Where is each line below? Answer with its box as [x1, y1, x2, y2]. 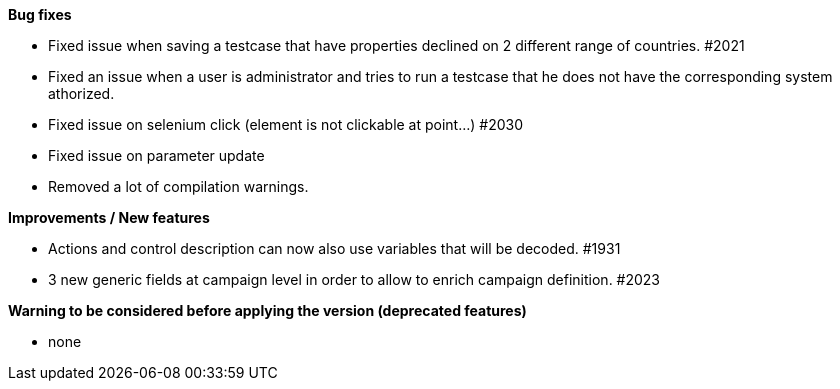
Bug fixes [8, 6, 72, 23]
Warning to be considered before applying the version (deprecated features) [8, 302, 527, 319]
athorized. [48, 85, 115, 102]
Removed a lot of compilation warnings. [48, 178, 309, 195]
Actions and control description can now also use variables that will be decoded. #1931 [48, 240, 621, 257]
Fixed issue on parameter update [48, 147, 265, 164]
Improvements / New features [8, 209, 210, 226]
